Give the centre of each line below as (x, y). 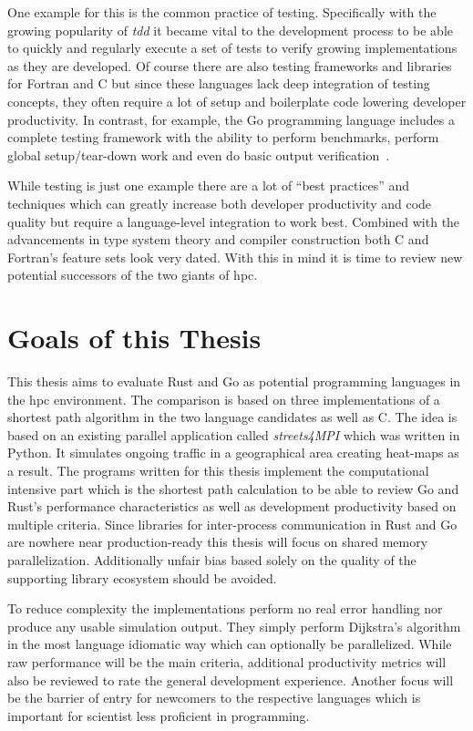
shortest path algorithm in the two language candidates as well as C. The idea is (232, 417)
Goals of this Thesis (134, 338)
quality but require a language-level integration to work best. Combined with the (234, 221)
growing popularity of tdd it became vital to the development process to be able (231, 30)
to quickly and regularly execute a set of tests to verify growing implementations (232, 48)
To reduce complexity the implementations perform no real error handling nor (225, 608)
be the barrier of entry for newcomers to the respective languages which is (214, 698)
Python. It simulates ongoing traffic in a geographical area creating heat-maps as (233, 453)
